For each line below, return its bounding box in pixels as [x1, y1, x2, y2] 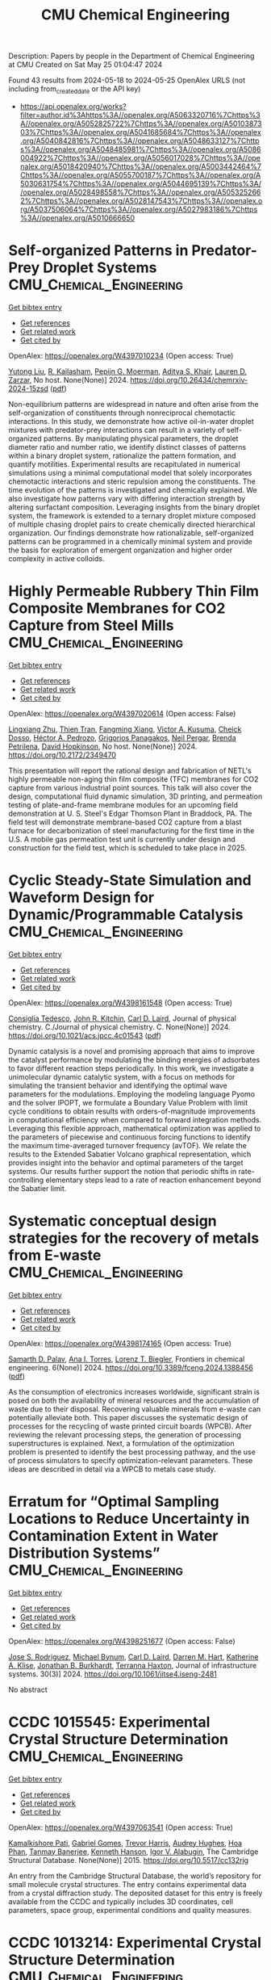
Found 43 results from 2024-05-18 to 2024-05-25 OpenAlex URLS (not [8, 75, 246, 86]
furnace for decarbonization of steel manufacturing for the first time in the [8, 825, 255, 835]
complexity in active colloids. [8, 553, 105, 563]
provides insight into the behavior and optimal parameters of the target [8, 1157, 244, 1168]
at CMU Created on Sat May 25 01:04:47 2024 [8, 60, 163, 69]
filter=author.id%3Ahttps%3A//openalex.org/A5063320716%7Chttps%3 [19, 110, 261, 120]
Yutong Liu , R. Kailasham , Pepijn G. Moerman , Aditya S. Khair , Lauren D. [8, 366, 248, 376]
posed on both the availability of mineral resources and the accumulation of [8, 1395, 260, 1405]
